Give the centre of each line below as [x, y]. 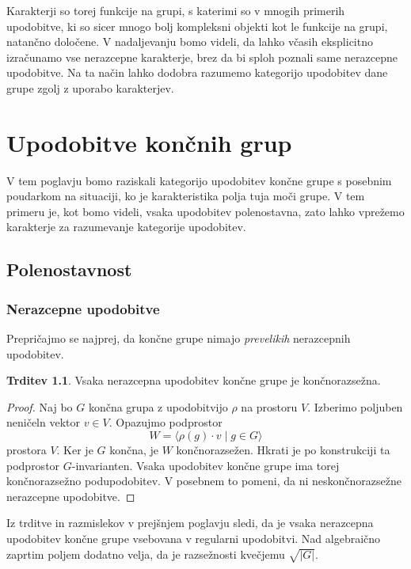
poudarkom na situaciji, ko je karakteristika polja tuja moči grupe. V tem [186, 196]
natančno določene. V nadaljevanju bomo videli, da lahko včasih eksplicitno [190, 42]
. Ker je [75, 450]
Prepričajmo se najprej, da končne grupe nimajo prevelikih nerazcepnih [179, 338]
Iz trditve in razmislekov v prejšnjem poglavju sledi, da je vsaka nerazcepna [190, 523]
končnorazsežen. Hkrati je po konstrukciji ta [283, 450]
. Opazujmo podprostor [166, 422]
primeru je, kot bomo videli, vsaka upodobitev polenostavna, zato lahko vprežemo [205, 211]
